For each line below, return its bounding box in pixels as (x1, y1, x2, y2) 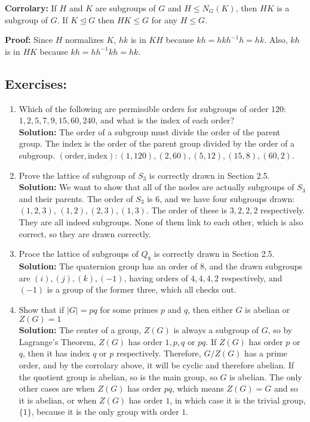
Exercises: (5, 74, 67, 92)
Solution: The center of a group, (19, 324, 142, 336)
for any (151, 13, 177, 26)
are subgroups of (95, 2, 156, 14)
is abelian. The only (229, 370, 302, 383)
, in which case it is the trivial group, (170, 393, 306, 406)
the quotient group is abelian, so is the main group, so (19, 370, 217, 383)
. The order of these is (146, 204, 228, 216)
